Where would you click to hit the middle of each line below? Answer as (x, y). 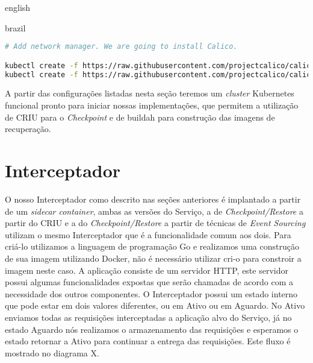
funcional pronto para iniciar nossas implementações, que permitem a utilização (152, 105)
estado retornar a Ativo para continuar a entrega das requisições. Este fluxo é (148, 341)
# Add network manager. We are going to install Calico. (121, 47)
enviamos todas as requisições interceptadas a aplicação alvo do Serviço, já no (148, 317)
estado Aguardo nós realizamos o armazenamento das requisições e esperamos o (152, 329)
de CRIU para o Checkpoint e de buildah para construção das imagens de (140, 117)
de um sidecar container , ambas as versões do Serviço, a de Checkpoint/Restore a (154, 211)
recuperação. (28, 129)
